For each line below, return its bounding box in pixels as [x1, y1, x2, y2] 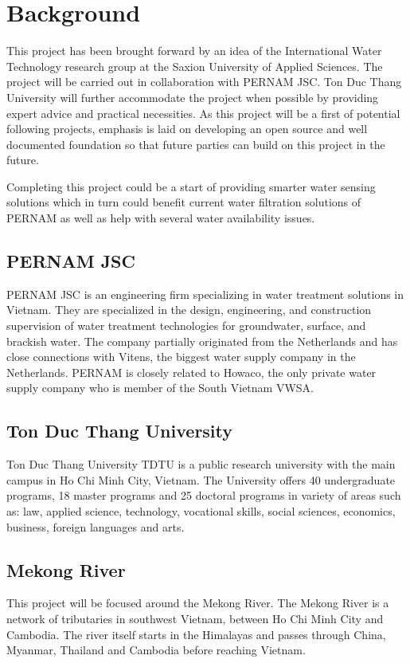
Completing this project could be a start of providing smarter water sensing [6, 178, 376, 194]
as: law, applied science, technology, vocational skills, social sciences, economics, [6, 503, 396, 519]
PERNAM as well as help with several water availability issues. [6, 210, 315, 226]
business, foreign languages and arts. [6, 518, 185, 535]
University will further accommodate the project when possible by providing [6, 88, 379, 105]
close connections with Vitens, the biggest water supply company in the [6, 348, 356, 365]
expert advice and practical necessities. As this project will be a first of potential [6, 104, 400, 121]
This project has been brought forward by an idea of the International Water [6, 42, 382, 59]
